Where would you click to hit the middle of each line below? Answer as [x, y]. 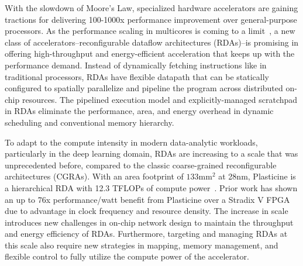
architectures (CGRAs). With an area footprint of [94, 176]
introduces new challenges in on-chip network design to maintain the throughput [149, 222]
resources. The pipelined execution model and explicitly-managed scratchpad [160, 99]
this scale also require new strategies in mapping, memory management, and [142, 245]
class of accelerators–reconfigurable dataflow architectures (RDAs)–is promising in [152, 42]
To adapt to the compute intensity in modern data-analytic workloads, [131, 142]
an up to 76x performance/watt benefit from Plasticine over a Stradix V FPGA [147, 199]
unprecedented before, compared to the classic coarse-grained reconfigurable [141, 165]
